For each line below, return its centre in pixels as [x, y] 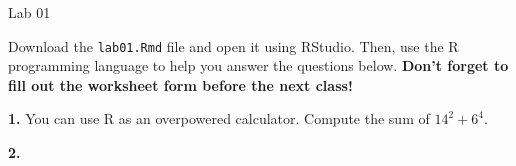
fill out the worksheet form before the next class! [180, 84]
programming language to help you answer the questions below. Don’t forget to [258, 65]
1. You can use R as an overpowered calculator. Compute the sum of [219, 118]
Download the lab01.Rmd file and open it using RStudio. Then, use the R [233, 45]
